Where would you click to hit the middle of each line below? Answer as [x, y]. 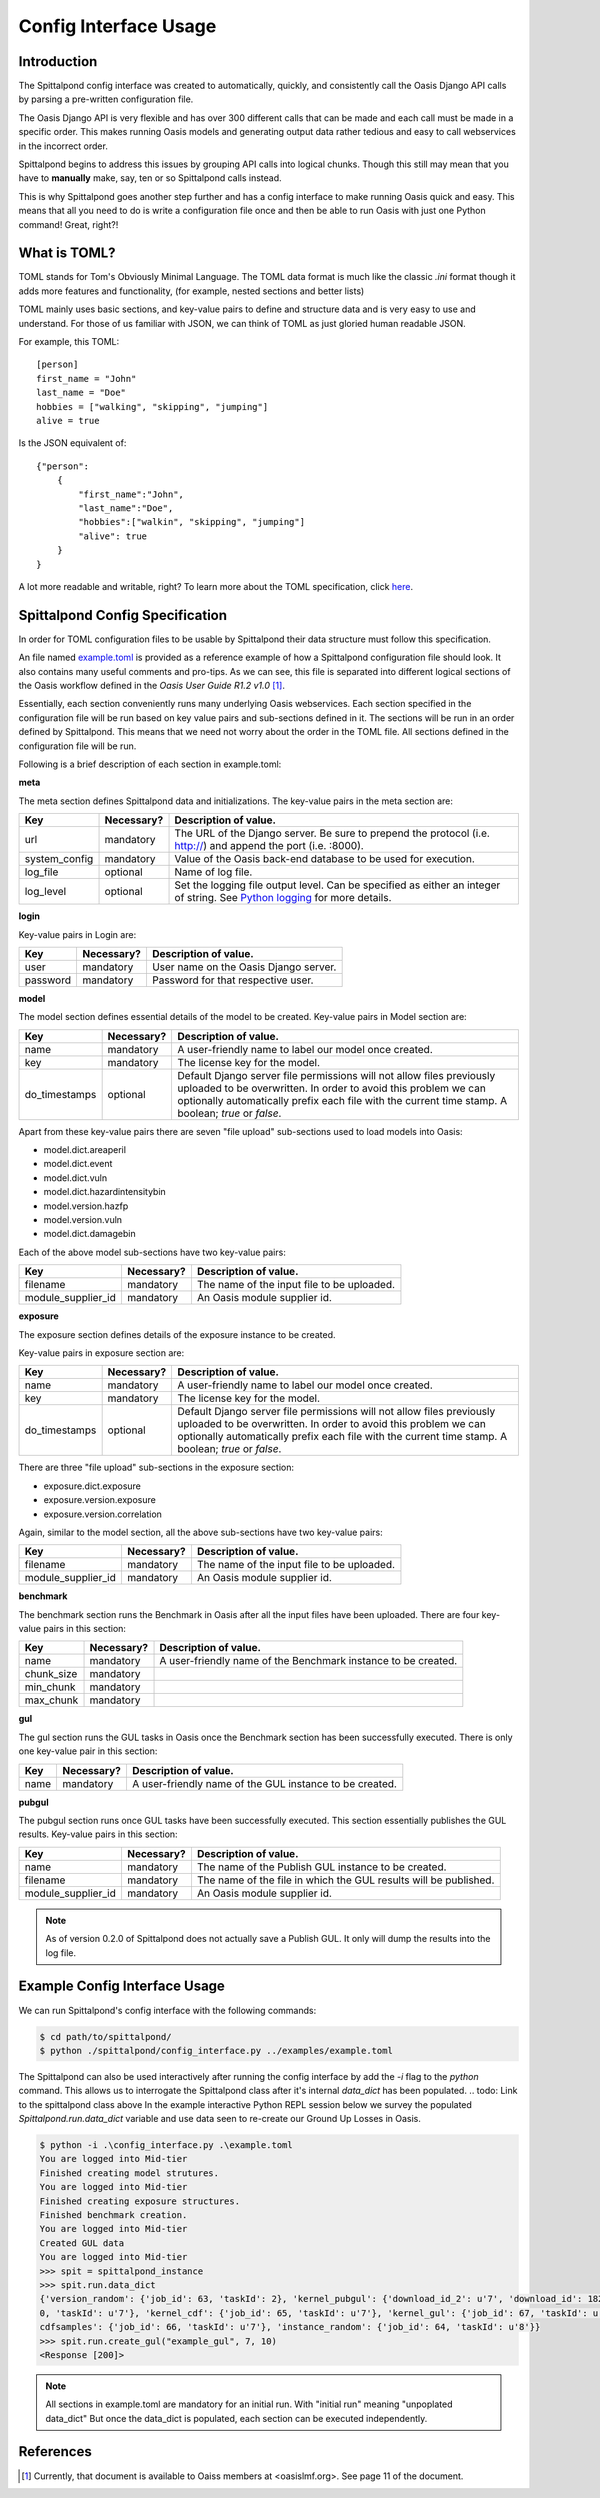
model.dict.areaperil [85, 1150]
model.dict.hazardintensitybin [105, 1192]
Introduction [58, 61]
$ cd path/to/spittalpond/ [105, 2036]
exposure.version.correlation [102, 1514]
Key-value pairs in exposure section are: [101, 1352]
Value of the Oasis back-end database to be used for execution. [324, 859]
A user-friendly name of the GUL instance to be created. [264, 1783]
